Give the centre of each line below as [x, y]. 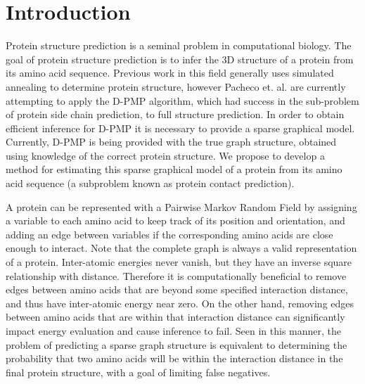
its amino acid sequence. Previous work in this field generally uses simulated [170, 73]
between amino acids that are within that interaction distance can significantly [175, 317]
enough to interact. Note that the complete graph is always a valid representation [181, 248]
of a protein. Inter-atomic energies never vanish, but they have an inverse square [179, 262]
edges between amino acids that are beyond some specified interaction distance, [177, 289]
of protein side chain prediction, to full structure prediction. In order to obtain [175, 114]
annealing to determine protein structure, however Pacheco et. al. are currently [176, 86]
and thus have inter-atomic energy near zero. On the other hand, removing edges [180, 303]
